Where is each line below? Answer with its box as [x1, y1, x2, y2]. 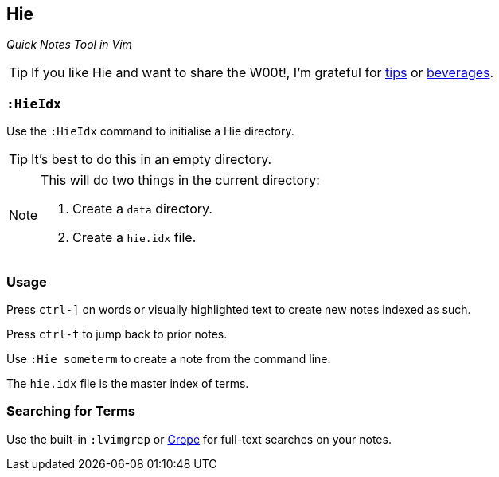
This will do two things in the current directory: [41, 172, 320, 189]
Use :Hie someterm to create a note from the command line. [6, 351, 331, 366]
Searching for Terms [6, 403, 136, 420]
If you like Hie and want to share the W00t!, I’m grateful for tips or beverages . [31, 65, 494, 81]
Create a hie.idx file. [72, 229, 197, 246]
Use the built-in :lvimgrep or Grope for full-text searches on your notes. [6, 432, 392, 446]
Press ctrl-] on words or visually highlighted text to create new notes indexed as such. [6, 302, 471, 316]
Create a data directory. [72, 201, 212, 217]
